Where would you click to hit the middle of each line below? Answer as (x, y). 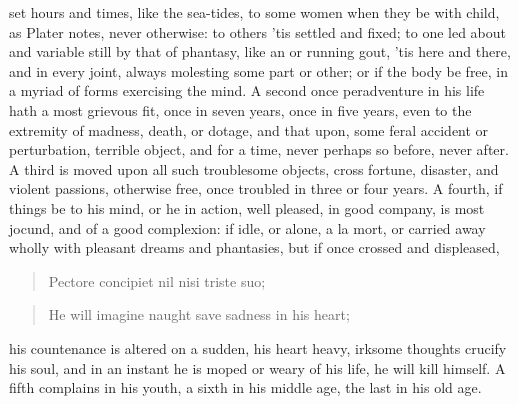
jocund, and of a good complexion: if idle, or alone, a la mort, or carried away (247, 227)
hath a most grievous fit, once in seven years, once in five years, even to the (240, 109)
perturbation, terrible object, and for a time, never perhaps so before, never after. (259, 149)
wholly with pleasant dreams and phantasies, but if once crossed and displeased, (254, 247)
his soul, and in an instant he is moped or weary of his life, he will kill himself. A (257, 367)
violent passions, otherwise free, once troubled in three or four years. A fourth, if (256, 188)
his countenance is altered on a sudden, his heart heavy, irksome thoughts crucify (258, 347)
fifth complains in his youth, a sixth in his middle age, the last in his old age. (245, 387)
